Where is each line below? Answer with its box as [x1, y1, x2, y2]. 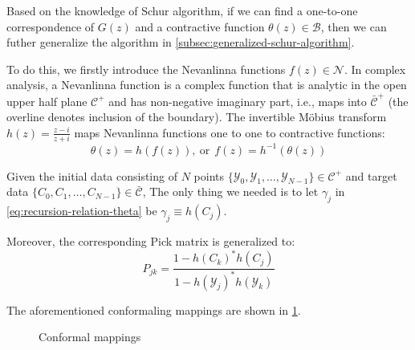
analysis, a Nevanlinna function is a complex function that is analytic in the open [6, 76, 407, 93]
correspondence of [6, 18, 95, 35]
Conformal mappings [39, 328, 141, 345]
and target [345, 167, 397, 184]
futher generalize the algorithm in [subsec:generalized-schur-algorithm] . [6, 34, 355, 51]
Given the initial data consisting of [6, 167, 177, 184]
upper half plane [6, 92, 87, 109]
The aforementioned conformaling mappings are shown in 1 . [6, 301, 301, 318]
